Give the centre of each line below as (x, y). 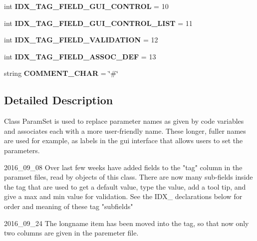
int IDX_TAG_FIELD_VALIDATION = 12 (81, 40)
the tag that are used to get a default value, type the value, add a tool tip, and (125, 186)
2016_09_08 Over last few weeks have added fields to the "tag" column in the (123, 167)
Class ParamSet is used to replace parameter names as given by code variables (124, 121)
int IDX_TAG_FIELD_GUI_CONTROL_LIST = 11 (98, 23)
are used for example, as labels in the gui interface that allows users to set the (124, 140)
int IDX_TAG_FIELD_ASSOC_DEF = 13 (80, 56)
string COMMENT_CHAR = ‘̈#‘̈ (61, 73)
